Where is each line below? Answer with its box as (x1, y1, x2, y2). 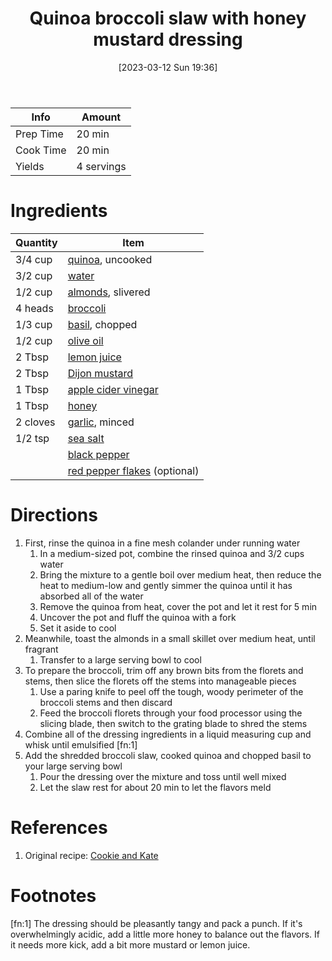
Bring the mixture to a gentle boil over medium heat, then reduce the (39, 568, 322, 581)
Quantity (15, 235, 58, 249)
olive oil (67, 333, 104, 347)
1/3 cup (15, 317, 53, 331)
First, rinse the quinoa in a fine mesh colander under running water (24, 537, 301, 549)
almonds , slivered (67, 285, 151, 299)
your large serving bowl (24, 760, 123, 772)
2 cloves (15, 415, 56, 429)
